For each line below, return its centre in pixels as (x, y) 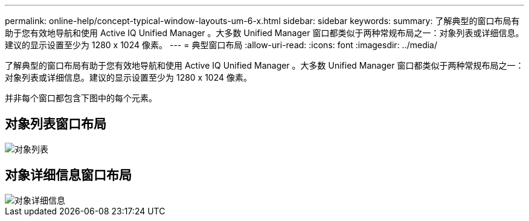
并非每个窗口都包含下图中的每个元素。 (81, 98)
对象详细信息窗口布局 (68, 175)
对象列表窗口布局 (56, 124)
